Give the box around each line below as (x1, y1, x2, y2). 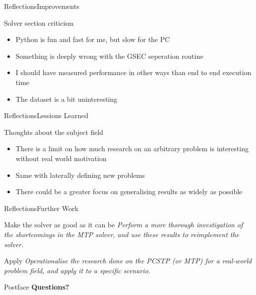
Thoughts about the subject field (4, 126, 103, 137)
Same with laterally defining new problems (15, 169, 145, 180)
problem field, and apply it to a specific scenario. (4, 265, 151, 275)
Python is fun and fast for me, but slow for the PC (15, 34, 170, 44)
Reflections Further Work (4, 203, 79, 213)
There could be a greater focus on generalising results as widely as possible (15, 186, 243, 197)
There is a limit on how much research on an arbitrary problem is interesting (15, 143, 249, 154)
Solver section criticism (4, 17, 74, 28)
